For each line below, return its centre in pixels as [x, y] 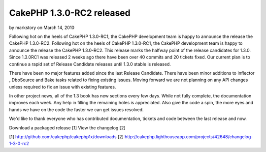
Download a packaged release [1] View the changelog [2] [67, 127]
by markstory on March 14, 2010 [42, 28]
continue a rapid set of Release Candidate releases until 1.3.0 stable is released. [90, 64]
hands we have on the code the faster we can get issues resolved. [76, 109]
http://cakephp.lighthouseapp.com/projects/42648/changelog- [189, 137]
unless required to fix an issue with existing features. [63, 87]
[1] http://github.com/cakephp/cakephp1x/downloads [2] [66, 137]
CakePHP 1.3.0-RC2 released [70, 13]
